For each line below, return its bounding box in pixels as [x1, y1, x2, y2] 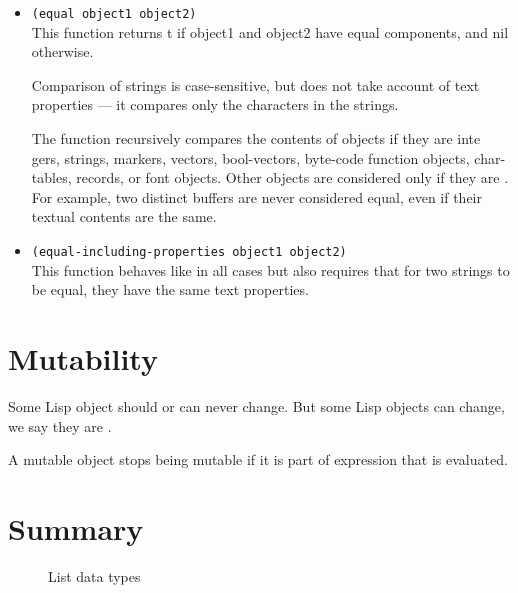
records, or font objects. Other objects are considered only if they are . [76, 167, 509, 188]
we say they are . [8, 415, 112, 436]
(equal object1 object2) [31, 7, 197, 21]
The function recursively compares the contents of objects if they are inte [31, 128, 481, 149]
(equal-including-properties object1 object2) [31, 245, 347, 259]
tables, [31, 167, 72, 188]
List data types [48, 565, 141, 586]
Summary [8, 507, 144, 548]
